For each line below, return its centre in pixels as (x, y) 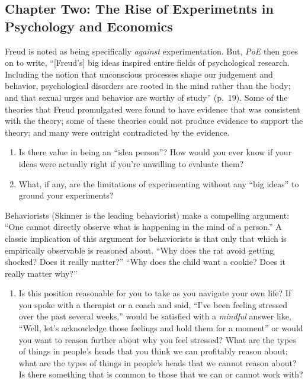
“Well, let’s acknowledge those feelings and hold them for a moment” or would (161, 328)
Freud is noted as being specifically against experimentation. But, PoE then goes (151, 51)
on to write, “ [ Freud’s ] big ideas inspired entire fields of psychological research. (147, 63)
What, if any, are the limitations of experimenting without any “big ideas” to (159, 183)
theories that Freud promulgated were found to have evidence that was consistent (153, 109)
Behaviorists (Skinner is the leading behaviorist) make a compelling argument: (147, 215)
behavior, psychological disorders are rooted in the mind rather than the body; (148, 86)
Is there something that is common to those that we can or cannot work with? (161, 374)
